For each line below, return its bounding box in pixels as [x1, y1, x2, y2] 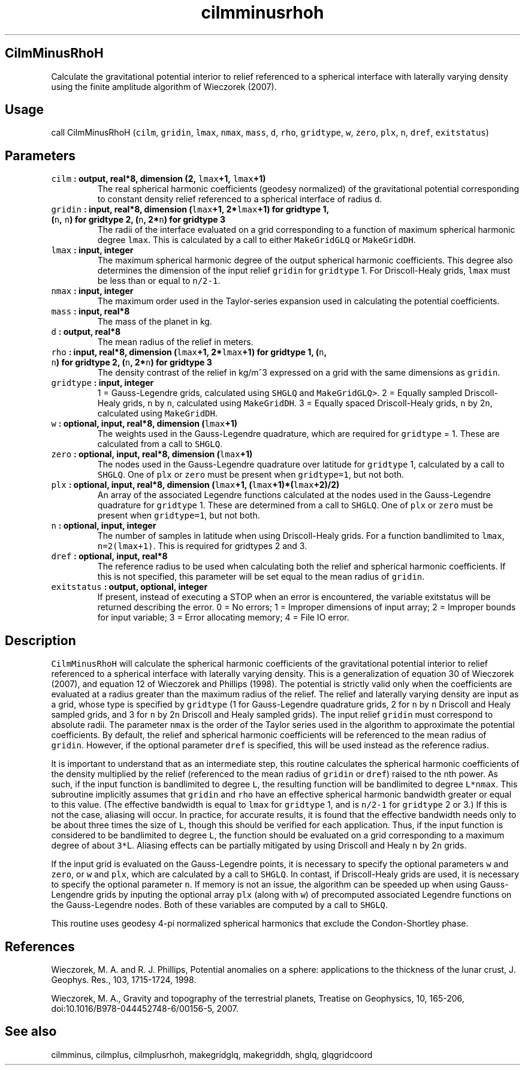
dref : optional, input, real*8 [51, 551, 168, 562]
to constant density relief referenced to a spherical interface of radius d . [97, 194, 382, 205]
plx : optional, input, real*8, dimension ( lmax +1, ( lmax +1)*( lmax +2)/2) [51, 479, 340, 490]
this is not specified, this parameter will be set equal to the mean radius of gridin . [97, 571, 425, 582]
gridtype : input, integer [51, 377, 154, 388]
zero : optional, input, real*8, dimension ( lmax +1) [51, 449, 253, 460]
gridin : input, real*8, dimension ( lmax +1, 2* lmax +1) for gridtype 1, [51, 204, 330, 215]
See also [5, 1024, 57, 1039]
